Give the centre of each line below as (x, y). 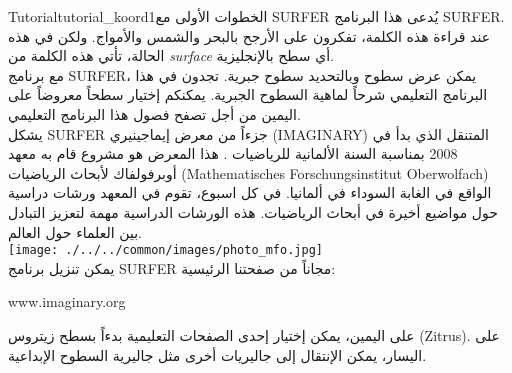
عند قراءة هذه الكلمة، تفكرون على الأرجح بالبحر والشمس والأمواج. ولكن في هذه (249, 35)
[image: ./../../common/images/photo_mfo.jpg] (165, 250)
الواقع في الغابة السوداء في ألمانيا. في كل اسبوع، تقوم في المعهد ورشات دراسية (250, 192)
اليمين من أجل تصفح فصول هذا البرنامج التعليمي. (154, 113)
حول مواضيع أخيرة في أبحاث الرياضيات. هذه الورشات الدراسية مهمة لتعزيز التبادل (253, 211)
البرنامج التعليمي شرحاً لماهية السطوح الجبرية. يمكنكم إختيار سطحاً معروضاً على (248, 94)
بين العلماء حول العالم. (75, 231)
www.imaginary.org (67, 301)
